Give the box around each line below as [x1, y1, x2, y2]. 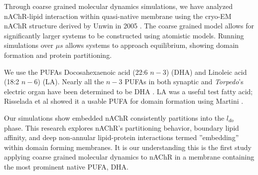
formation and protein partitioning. [4, 49, 112, 60]
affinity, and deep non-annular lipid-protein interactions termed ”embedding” [4, 132, 239, 143]
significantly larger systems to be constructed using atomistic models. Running [4, 30, 244, 40]
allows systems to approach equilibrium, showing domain [65, 40, 239, 50]
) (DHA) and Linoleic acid [166, 66, 247, 77]
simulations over [4, 40, 53, 50]
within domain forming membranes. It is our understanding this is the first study [4, 142, 252, 152]
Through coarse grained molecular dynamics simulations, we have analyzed [4, 1, 233, 11]
